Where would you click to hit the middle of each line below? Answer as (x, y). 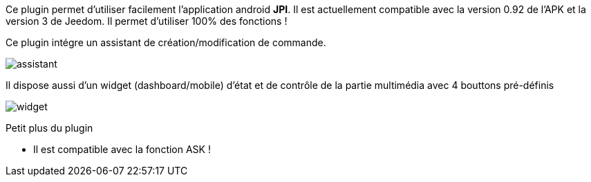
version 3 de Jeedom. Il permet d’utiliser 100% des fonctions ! (147, 21)
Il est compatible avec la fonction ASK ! (122, 149)
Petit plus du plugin (49, 128)
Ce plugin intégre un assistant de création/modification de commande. (166, 42)
